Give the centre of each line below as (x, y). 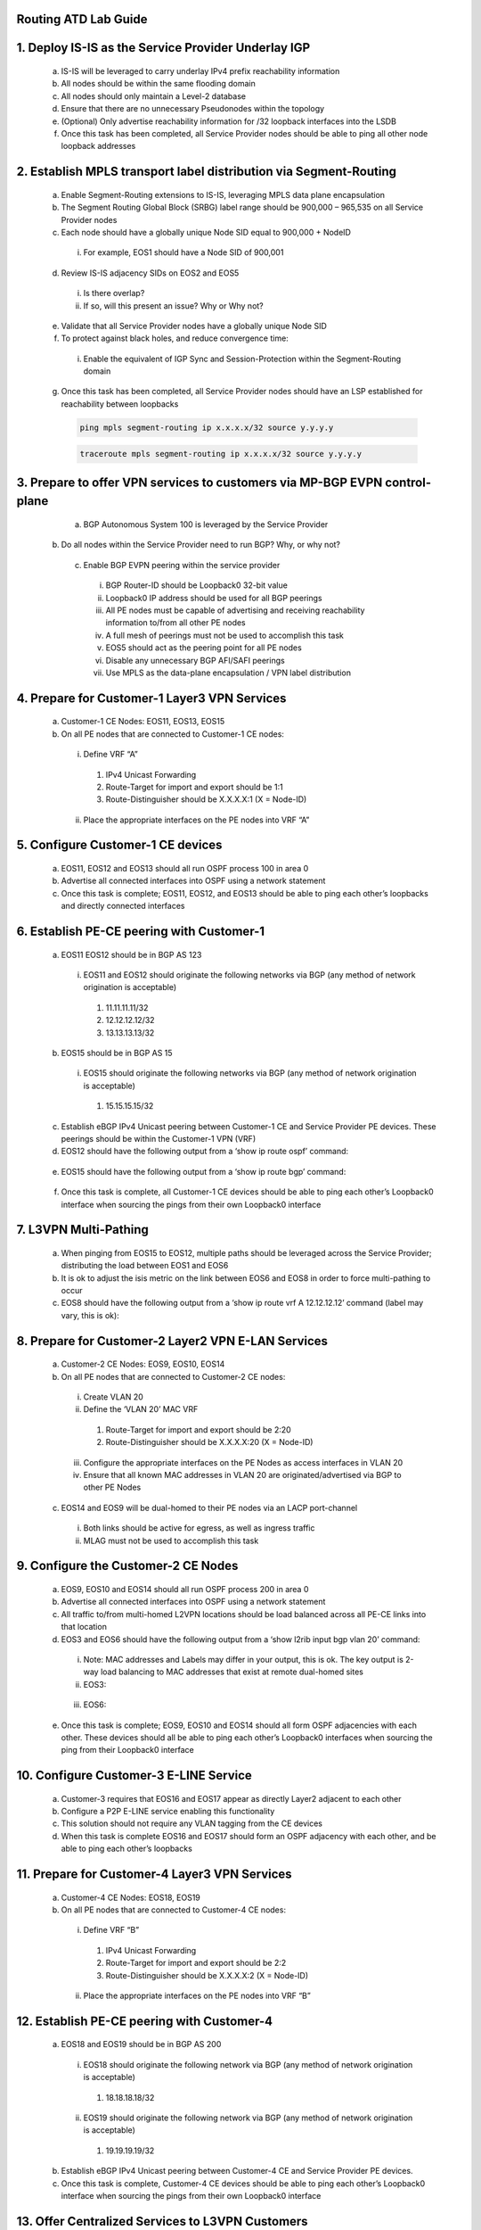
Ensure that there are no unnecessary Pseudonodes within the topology (193, 109)
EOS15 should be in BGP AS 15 (117, 1053)
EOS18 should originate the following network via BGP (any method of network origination (248, 2064)
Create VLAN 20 (114, 1397)
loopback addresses (98, 146)
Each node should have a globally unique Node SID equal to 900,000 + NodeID (206, 232)
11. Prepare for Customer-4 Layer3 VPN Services (155, 1875)
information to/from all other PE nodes (176, 623)
